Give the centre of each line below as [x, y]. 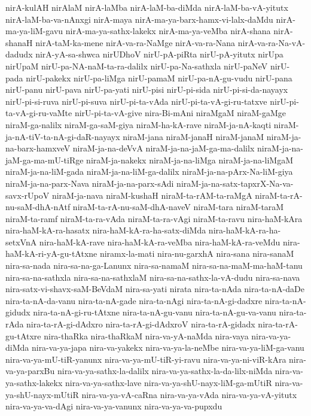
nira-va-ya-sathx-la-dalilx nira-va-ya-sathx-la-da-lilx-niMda [165, 371]
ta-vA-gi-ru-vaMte [39, 113]
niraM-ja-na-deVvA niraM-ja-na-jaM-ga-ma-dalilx [164, 148]
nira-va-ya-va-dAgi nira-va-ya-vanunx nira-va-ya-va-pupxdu [114, 406]
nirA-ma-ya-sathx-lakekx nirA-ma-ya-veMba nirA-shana [168, 31]
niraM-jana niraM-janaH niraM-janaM [193, 136]
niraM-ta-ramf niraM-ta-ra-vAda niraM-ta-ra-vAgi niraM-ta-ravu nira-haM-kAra [154, 218]
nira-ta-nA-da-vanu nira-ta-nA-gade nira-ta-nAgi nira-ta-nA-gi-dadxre [134, 300]
